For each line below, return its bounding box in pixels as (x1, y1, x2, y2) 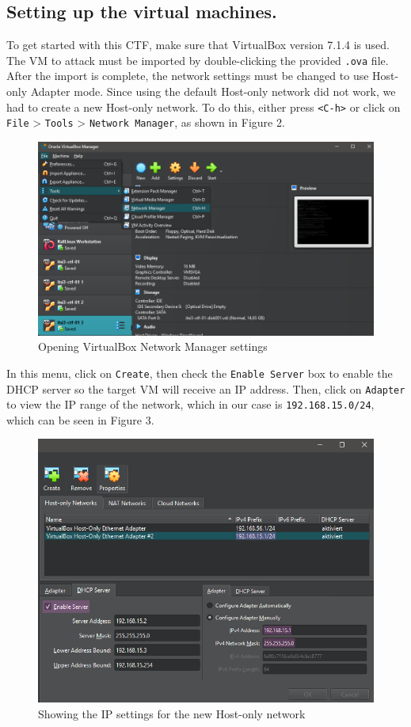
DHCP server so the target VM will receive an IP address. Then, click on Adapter (6, 380, 405, 397)
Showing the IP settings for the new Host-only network (38, 705, 306, 721)
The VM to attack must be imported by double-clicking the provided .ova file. (6, 51, 389, 68)
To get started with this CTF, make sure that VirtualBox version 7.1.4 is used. (6, 36, 390, 53)
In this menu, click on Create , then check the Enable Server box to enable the (6, 364, 393, 381)
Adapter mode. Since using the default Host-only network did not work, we (30, 83, 396, 100)
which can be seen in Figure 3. (6, 411, 154, 428)
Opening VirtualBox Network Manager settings (38, 338, 268, 355)
